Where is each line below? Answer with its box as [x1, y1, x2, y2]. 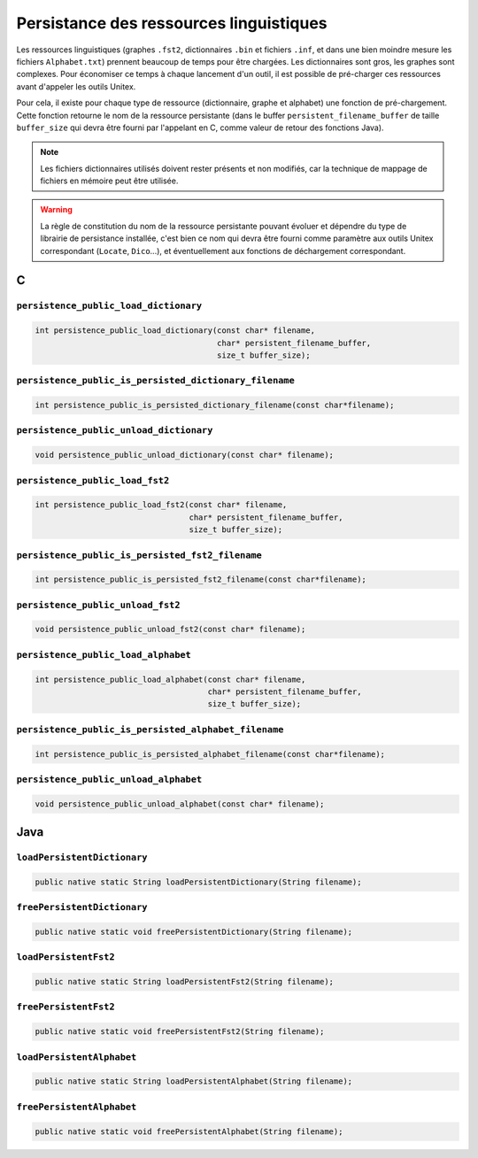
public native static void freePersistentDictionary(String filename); [35, 926, 353, 937]
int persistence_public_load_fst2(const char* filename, [35, 500, 288, 510]
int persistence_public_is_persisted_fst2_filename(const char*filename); [35, 575, 367, 584]
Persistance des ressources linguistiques [16, 13, 328, 33]
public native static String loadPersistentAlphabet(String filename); [35, 1077, 353, 1086]
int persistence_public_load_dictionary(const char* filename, [35, 326, 316, 336]
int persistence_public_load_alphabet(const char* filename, [35, 674, 306, 684]
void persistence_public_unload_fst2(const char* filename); [35, 624, 306, 635]
